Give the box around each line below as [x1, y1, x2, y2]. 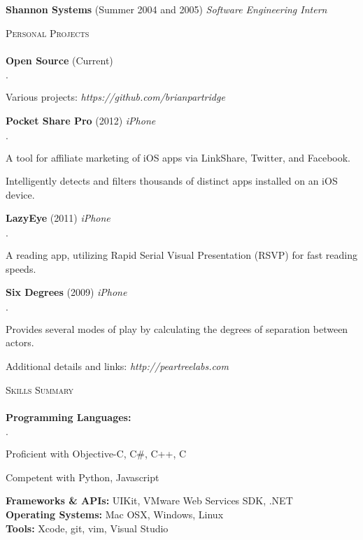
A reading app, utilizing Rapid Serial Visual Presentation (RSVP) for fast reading [6, 247, 357, 262]
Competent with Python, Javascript [6, 469, 159, 484]
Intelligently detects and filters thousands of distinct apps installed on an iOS [6, 173, 338, 188]
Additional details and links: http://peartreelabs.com [6, 358, 229, 373]
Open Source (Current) [6, 52, 113, 67]
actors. [6, 335, 34, 350]
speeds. [6, 261, 36, 276]
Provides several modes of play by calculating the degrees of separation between [6, 321, 348, 336]
